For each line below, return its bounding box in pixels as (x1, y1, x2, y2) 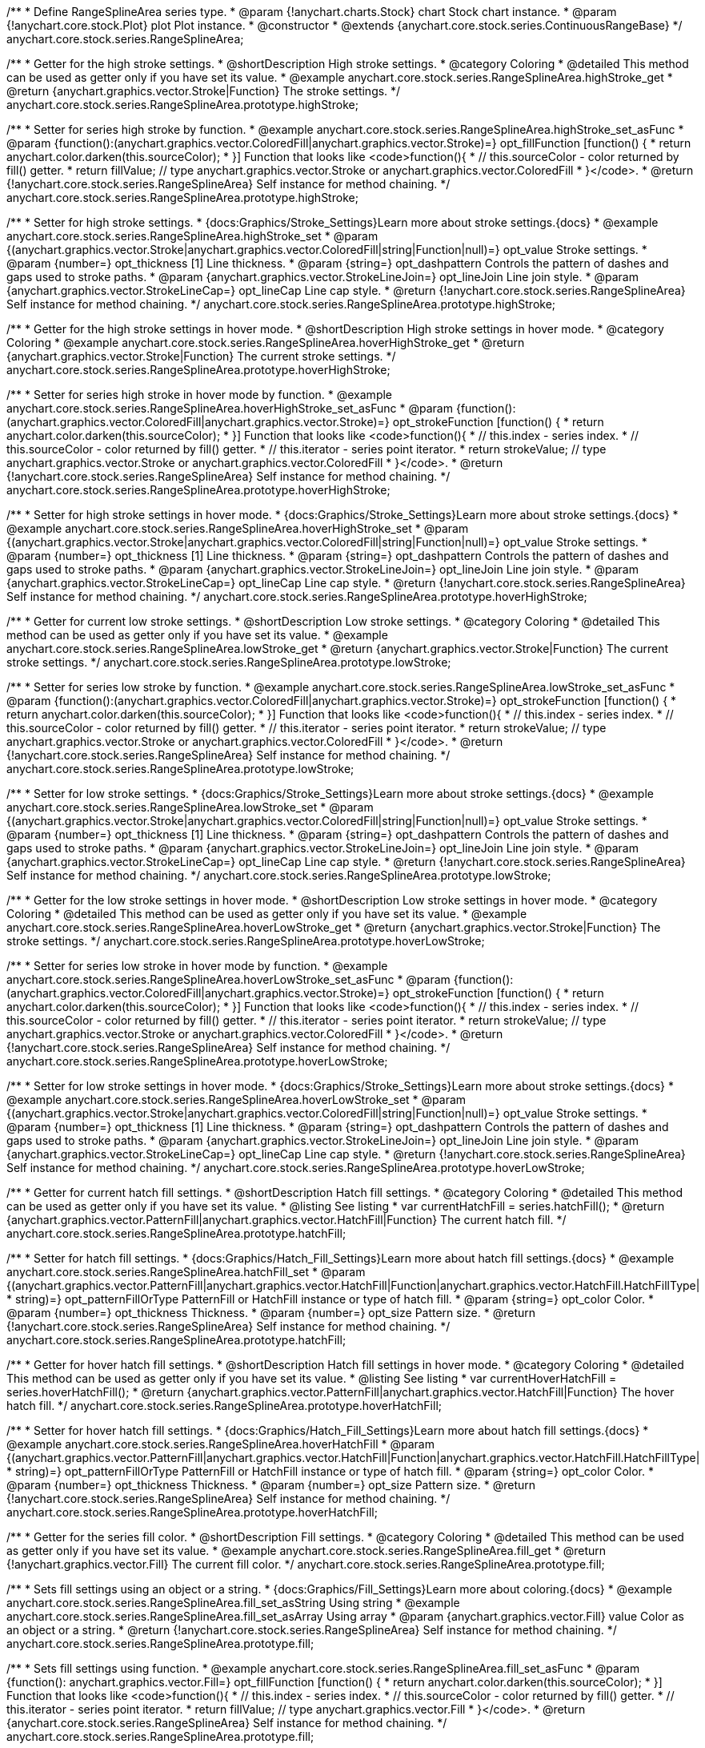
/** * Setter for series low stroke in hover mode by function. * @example (6, 959, 388, 973)
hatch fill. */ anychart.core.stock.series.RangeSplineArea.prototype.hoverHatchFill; (6, 1399, 443, 1412)
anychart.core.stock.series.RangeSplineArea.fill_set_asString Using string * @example (6, 1596, 460, 1609)
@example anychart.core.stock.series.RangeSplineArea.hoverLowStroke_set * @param (6, 1093, 467, 1106)
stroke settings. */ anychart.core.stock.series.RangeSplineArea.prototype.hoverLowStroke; (6, 934, 485, 948)
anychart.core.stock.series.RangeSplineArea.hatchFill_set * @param (6, 1265, 366, 1279)
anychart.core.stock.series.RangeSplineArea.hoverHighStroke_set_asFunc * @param (6, 401, 453, 415)
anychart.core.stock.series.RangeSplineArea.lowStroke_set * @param (6, 800, 374, 814)
